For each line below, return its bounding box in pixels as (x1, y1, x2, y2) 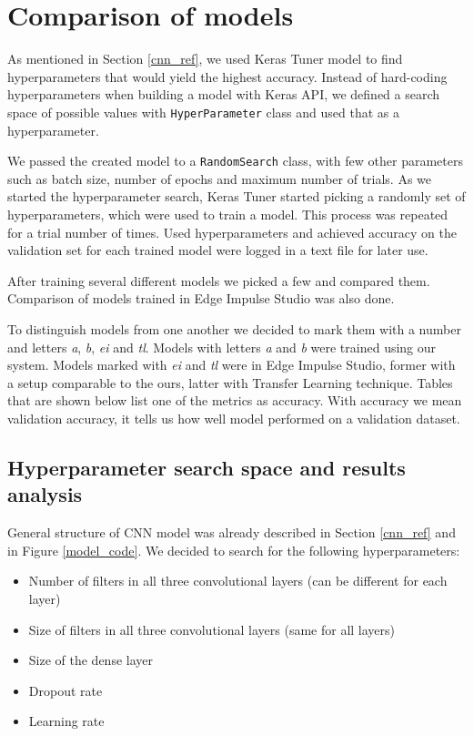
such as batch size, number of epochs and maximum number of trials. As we (7, 169, 432, 188)
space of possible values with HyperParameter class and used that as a (7, 102, 399, 121)
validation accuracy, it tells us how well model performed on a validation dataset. (7, 408, 460, 427)
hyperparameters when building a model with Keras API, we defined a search (7, 85, 440, 104)
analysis (7, 480, 83, 508)
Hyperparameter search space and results (7, 453, 406, 481)
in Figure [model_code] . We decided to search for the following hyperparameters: (7, 540, 460, 559)
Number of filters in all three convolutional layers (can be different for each (28, 571, 448, 590)
